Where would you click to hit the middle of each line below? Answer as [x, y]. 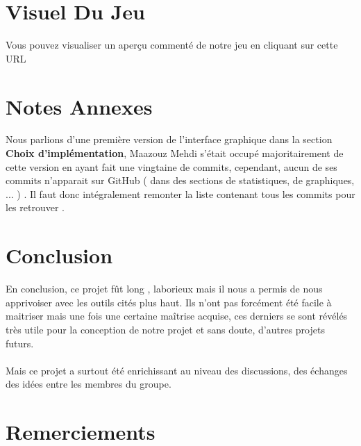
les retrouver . [35, 207]
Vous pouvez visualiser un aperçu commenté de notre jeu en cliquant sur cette [172, 45]
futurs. [20, 343]
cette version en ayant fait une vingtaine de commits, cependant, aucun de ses [171, 166]
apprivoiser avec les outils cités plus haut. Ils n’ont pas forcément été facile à [169, 302]
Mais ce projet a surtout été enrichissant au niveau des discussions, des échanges [177, 370]
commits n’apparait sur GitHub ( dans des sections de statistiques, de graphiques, [180, 180]
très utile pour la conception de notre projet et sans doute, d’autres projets [165, 329]
